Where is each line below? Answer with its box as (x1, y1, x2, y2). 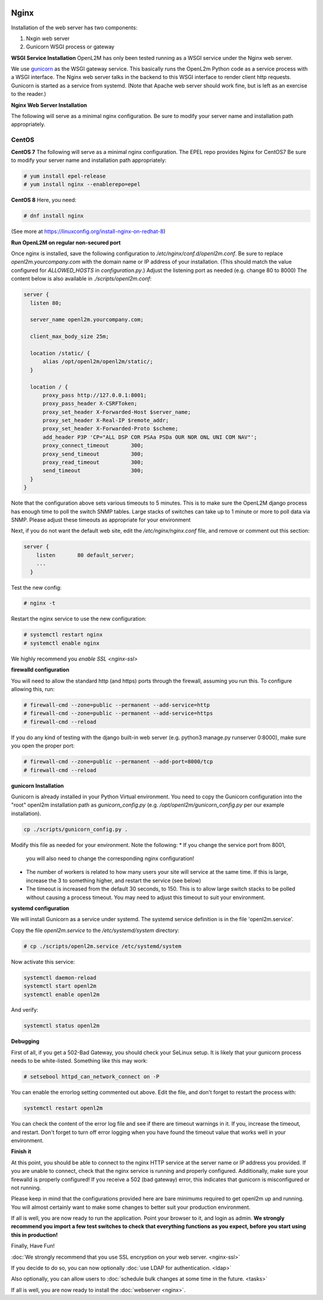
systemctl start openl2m (23, 983, 97, 990)
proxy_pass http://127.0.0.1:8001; (42, 391, 147, 399)
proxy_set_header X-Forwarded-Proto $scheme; (42, 426, 179, 432)
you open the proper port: (11, 742, 75, 749)
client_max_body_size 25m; (30, 333, 109, 340)
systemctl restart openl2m (23, 1105, 103, 1112)
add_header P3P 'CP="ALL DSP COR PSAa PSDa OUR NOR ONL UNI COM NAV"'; (42, 433, 257, 441)
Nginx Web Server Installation (11, 101, 87, 108)
